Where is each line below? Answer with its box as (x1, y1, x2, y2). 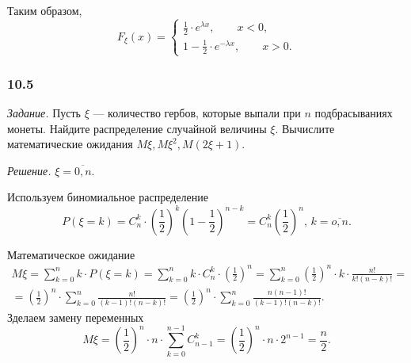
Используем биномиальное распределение (7, 189, 208, 205)
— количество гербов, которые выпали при (93, 105, 301, 121)
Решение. (7, 162, 51, 178)
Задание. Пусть (7, 105, 81, 121)
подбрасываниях (314, 105, 393, 121)
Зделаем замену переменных (7, 308, 144, 325)
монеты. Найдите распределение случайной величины (7, 120, 267, 136)
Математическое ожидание (7, 246, 135, 262)
